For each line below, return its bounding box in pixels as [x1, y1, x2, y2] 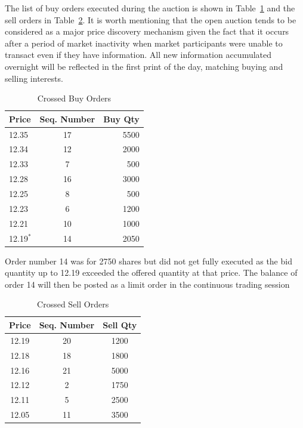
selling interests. [5, 72, 63, 84]
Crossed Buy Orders [37, 92, 112, 104]
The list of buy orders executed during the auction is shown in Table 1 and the [5, 2, 295, 14]
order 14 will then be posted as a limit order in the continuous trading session [5, 278, 290, 290]
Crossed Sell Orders [37, 298, 109, 310]
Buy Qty [103, 112, 140, 125]
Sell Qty [103, 318, 137, 331]
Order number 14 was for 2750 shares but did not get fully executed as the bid [5, 254, 292, 267]
